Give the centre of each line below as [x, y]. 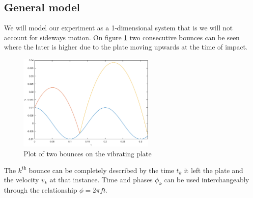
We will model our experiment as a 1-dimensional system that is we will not [118, 28]
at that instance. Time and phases [101, 180]
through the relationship [41, 189]
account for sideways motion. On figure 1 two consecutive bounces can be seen [122, 37]
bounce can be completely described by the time [101, 170]
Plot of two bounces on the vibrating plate [88, 153]
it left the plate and [213, 170]
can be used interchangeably [207, 180]
